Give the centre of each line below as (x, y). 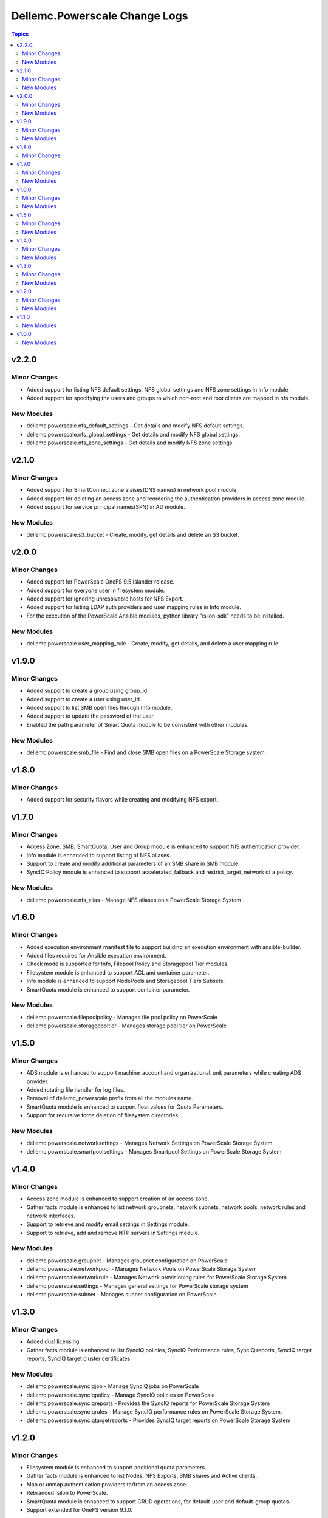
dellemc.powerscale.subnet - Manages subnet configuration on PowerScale (121, 1295)
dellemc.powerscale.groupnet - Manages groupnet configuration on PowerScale (127, 1261)
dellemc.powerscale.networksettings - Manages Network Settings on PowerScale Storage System (149, 1143)
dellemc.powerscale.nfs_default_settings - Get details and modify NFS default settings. (135, 426)
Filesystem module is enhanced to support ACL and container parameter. (118, 972)
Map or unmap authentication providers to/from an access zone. (107, 1484)
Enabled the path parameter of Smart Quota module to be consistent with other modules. (138, 724)
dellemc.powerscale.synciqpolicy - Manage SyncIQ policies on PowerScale (121, 1395)
